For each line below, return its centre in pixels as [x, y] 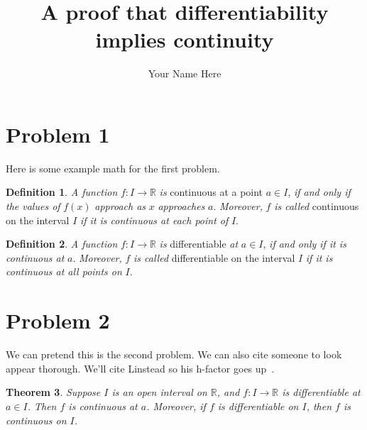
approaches [181, 206]
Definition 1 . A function [62, 192]
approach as [120, 206]
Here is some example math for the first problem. [113, 168]
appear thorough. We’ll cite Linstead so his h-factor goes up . [140, 368]
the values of [33, 206]
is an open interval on [159, 392]
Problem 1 [58, 134]
